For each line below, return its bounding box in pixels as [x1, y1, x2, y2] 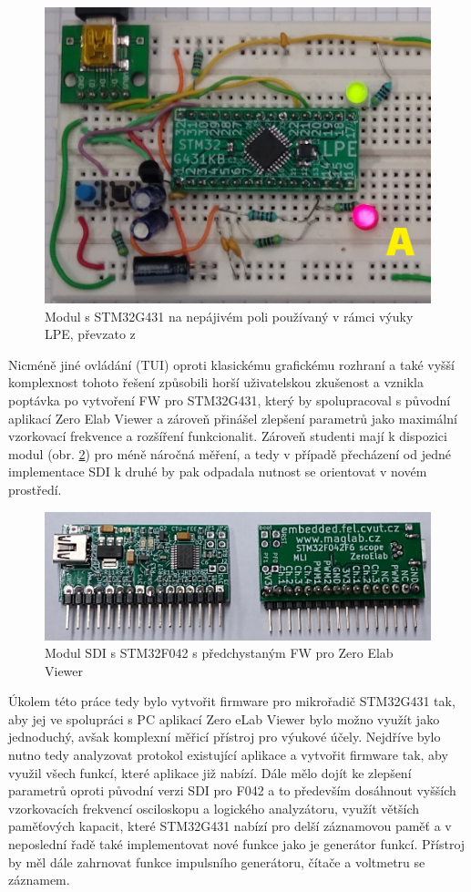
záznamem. [8, 870, 70, 889]
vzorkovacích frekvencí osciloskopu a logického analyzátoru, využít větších [8, 798, 420, 817]
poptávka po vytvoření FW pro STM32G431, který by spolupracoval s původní [8, 391, 451, 410]
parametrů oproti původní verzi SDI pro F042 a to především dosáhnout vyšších [8, 781, 456, 800]
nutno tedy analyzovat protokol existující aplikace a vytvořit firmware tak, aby [8, 745, 448, 764]
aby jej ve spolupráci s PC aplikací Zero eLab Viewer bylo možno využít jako [8, 709, 440, 728]
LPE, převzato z [45, 324, 136, 343]
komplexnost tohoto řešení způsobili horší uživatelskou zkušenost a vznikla [8, 373, 425, 392]
